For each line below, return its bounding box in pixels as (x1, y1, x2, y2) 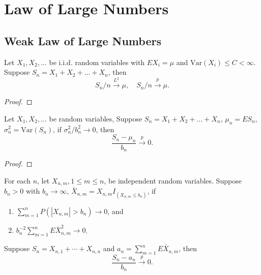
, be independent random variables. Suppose (104, 175, 242, 186)
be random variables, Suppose (49, 113, 142, 124)
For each (4, 175, 31, 186)
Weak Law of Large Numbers (4, 33, 161, 48)
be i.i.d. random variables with (49, 56, 145, 67)
